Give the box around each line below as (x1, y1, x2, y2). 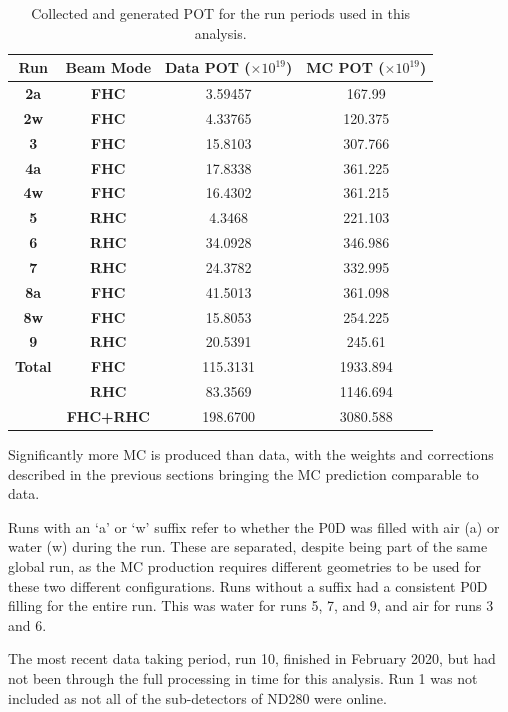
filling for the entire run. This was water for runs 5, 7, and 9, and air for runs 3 (8, 595, 494, 616)
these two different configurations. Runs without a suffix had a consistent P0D (8, 575, 488, 596)
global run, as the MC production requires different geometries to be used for (8, 556, 482, 577)
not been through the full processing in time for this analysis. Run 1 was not (8, 668, 478, 689)
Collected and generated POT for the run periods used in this (31, 3, 411, 23)
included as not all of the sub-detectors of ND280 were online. (8, 687, 387, 708)
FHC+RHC (66, 406, 150, 426)
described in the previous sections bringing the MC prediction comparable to (8, 463, 479, 484)
